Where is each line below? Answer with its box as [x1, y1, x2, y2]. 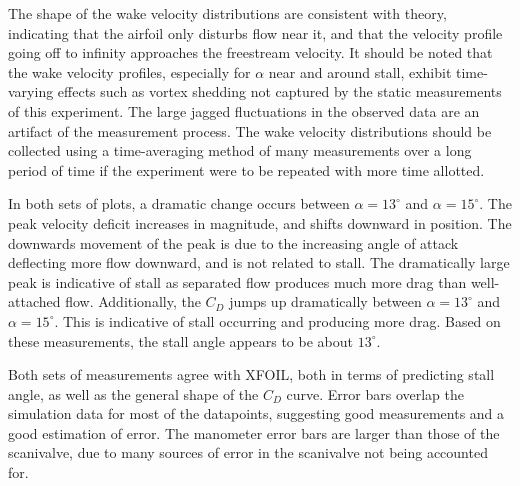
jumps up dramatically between [229, 291, 422, 312]
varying [8, 81, 54, 102]
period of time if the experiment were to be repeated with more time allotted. [8, 159, 485, 180]
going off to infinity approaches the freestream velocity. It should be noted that [8, 42, 493, 63]
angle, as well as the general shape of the [8, 383, 259, 404]
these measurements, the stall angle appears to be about [8, 330, 353, 351]
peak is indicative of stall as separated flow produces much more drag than [8, 271, 467, 292]
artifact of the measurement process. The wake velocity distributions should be [8, 120, 492, 141]
